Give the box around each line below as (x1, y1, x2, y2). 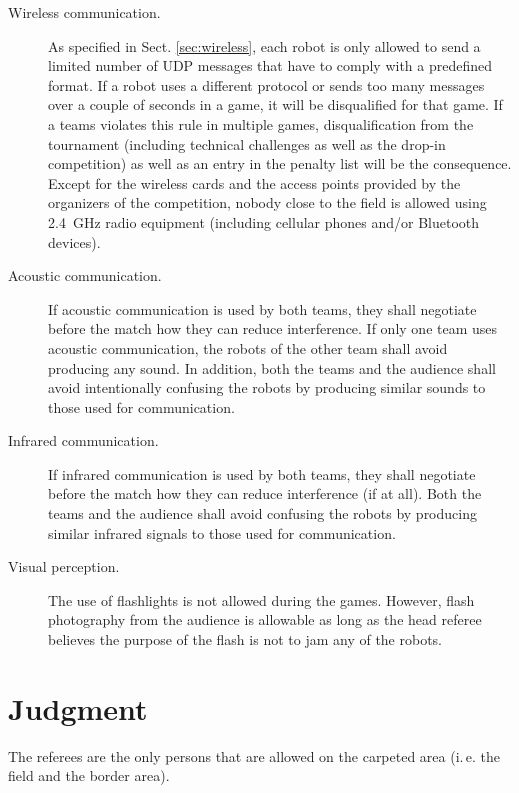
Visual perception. (8, 556, 120, 577)
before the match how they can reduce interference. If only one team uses (48, 318, 498, 339)
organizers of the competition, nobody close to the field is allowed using (48, 192, 487, 213)
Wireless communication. (8, 2, 161, 22)
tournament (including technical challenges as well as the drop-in (48, 133, 446, 154)
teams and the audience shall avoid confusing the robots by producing (48, 503, 477, 524)
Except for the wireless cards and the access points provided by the (48, 172, 461, 193)
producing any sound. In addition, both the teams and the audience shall (48, 357, 496, 378)
